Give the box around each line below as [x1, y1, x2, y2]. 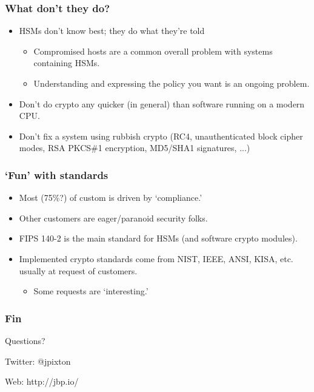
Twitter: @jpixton [5, 354, 71, 367]
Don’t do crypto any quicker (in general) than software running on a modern [19, 97, 305, 110]
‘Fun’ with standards [5, 167, 109, 182]
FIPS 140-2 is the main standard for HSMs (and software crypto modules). [19, 232, 298, 245]
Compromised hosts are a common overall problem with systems [33, 44, 273, 57]
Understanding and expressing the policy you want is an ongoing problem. [33, 77, 310, 89]
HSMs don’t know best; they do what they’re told [19, 24, 205, 37]
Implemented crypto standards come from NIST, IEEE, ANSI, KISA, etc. [19, 252, 293, 265]
